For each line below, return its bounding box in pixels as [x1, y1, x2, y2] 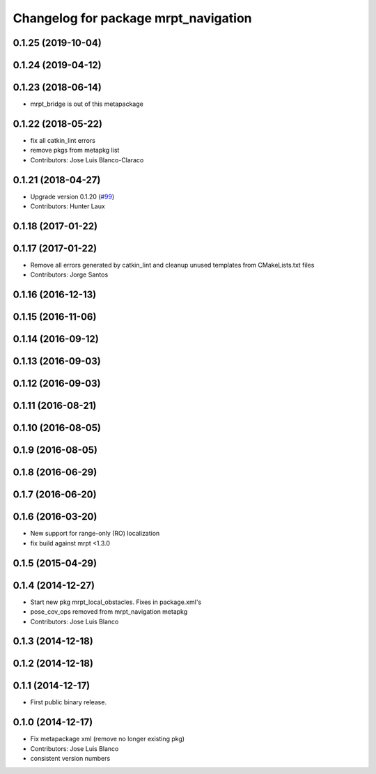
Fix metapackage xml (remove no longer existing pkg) [30, 735, 185, 743]
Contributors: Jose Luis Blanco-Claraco [30, 155, 144, 164]
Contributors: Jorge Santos [30, 270, 109, 279]
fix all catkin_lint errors [30, 137, 95, 144]
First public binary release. [30, 698, 107, 706]
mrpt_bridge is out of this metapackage [30, 100, 144, 108]
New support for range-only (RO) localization [30, 529, 160, 538]
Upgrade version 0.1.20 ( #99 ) [30, 192, 115, 201]
